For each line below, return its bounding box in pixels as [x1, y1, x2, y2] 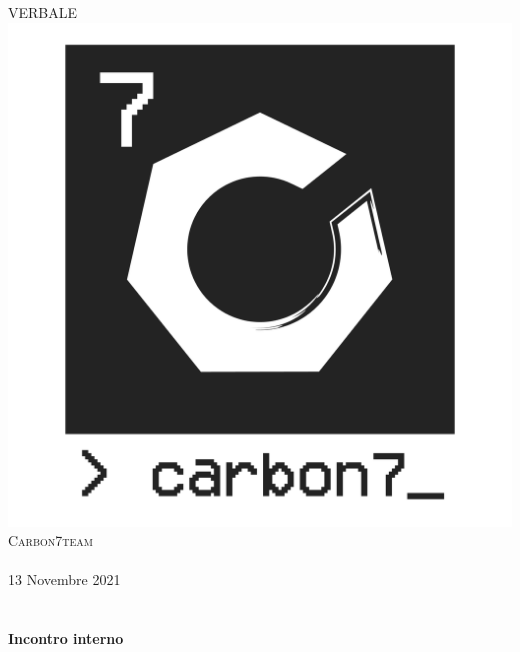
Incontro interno [8, 628, 124, 649]
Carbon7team [8, 530, 94, 551]
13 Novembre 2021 [8, 569, 121, 590]
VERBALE [8, 2, 78, 22]
